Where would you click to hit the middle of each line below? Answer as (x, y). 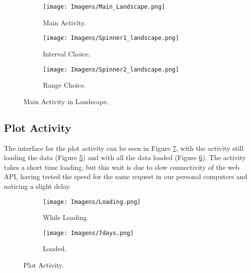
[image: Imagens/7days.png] (88, 233)
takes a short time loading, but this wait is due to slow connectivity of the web (122, 167)
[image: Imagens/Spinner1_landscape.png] (111, 38)
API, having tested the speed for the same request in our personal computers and (126, 176)
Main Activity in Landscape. (66, 101)
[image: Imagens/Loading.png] (92, 202)
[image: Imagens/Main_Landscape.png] (104, 7)
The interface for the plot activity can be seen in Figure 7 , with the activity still (124, 148)
